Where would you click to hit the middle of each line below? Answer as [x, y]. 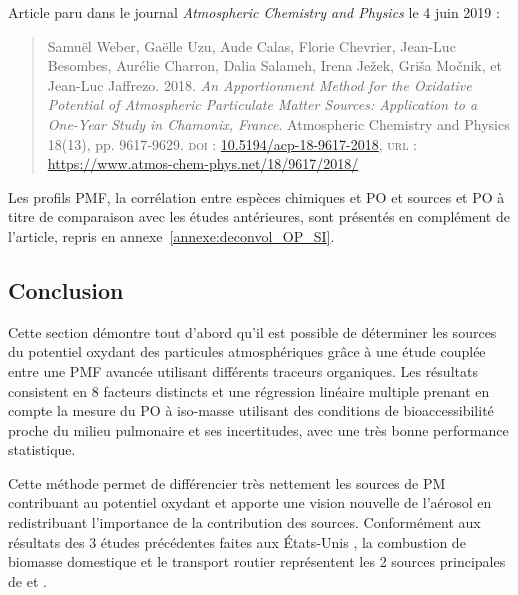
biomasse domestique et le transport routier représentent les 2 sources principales [257, 561]
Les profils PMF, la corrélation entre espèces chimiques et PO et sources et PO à [256, 196]
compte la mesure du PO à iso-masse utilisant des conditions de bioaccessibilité [251, 410]
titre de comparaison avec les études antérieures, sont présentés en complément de [259, 216]
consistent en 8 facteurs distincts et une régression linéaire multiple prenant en [249, 390]
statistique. [42, 449]
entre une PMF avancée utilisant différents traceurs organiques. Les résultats [243, 370]
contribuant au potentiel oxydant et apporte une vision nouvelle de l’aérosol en [250, 502]
